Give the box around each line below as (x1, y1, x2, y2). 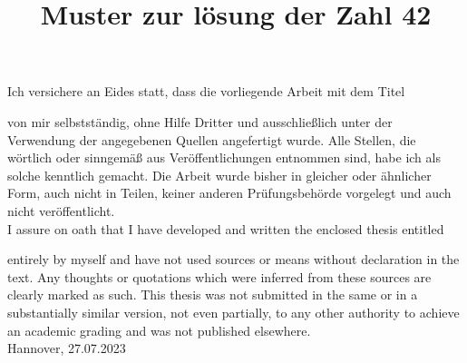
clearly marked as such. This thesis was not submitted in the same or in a (7, 285, 418, 304)
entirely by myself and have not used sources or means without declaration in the (7, 250, 460, 269)
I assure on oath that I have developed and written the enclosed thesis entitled (7, 219, 444, 238)
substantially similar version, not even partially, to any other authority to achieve (7, 302, 460, 321)
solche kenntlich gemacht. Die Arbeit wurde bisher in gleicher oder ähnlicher (7, 165, 432, 184)
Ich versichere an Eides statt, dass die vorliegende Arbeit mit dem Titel (7, 82, 405, 101)
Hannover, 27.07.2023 (7, 338, 126, 358)
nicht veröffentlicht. (7, 201, 115, 220)
